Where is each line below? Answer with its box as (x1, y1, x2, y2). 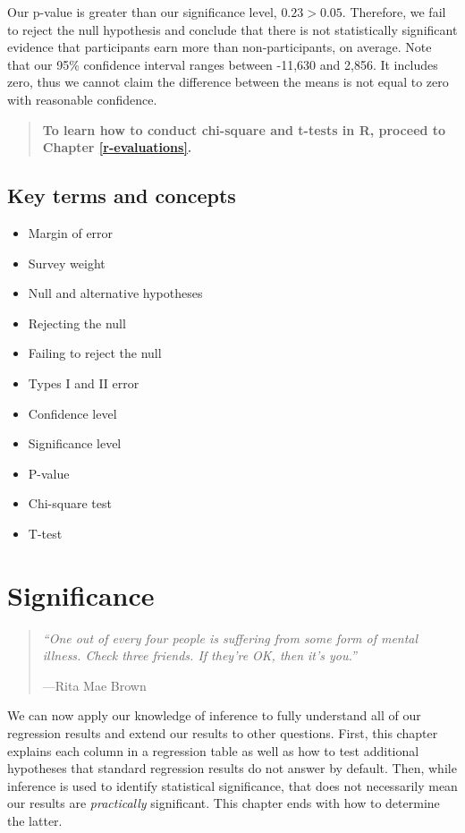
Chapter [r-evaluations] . (42, 138, 192, 157)
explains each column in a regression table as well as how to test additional (7, 741, 419, 760)
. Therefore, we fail (342, 3, 446, 21)
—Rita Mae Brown (42, 676, 147, 694)
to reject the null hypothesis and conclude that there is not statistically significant (7, 20, 458, 38)
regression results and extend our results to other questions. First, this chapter (7, 723, 438, 742)
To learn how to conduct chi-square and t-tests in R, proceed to (42, 120, 446, 139)
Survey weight (28, 253, 106, 272)
